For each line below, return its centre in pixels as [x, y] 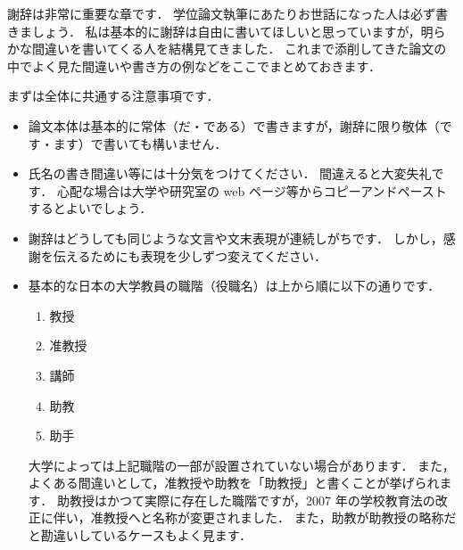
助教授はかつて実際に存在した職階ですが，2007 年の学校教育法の [246, 500]
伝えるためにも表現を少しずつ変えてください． [190, 255]
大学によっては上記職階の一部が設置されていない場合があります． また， [241, 465]
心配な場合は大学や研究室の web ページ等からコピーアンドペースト [252, 190]
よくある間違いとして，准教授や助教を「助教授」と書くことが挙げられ [234, 483]
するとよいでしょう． [90, 208]
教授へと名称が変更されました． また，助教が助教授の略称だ [280, 517]
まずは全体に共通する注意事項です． [113, 96]
